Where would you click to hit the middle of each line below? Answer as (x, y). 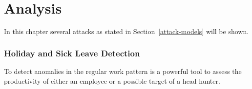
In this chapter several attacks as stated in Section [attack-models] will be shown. (126, 31)
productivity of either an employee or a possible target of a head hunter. (112, 80)
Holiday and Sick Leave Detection (72, 53)
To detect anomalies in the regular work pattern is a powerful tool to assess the (123, 71)
